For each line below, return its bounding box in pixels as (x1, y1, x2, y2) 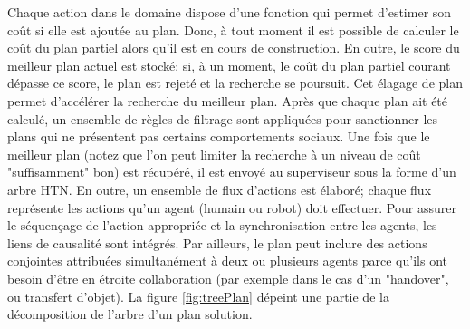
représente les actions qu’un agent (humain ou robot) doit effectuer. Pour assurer (7, 198, 456, 217)
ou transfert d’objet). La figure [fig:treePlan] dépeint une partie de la (7, 286, 389, 305)
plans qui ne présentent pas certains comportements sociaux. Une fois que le (7, 127, 430, 146)
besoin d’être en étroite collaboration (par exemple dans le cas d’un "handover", (7, 268, 449, 287)
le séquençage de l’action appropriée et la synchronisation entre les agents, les (7, 216, 437, 235)
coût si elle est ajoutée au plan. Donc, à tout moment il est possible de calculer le (7, 20, 459, 39)
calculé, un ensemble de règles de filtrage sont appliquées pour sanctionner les (7, 109, 438, 128)
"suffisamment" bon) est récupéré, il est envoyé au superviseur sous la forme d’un (7, 162, 456, 181)
